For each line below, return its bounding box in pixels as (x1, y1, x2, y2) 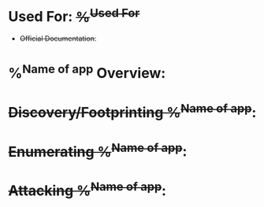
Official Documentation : (19, 34, 97, 43)
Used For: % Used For (8, 5, 140, 26)
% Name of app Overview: (8, 61, 166, 83)
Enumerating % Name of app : (8, 139, 188, 161)
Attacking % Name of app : (8, 179, 167, 200)
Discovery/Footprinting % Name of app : (8, 100, 257, 122)
